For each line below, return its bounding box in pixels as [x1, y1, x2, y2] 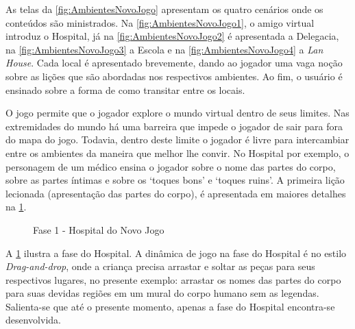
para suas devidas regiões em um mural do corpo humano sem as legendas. [5, 286, 319, 300]
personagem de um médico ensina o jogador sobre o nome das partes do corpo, [5, 159, 336, 173]
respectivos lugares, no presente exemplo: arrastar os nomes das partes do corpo [5, 272, 341, 287]
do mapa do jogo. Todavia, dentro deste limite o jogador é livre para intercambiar [5, 132, 350, 147]
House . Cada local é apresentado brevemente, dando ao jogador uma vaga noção [5, 56, 343, 70]
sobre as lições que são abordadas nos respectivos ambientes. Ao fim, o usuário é [5, 69, 343, 83]
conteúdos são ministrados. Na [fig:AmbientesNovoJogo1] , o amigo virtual [5, 15, 315, 29]
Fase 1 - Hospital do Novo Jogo [33, 222, 164, 236]
